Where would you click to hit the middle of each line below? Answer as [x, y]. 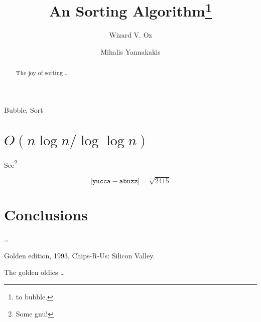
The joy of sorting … [42, 73]
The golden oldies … [35, 272]
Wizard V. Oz [130, 35]
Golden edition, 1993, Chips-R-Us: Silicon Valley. [80, 255]
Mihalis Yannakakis [130, 52]
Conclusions [46, 215]
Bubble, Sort [24, 110]
